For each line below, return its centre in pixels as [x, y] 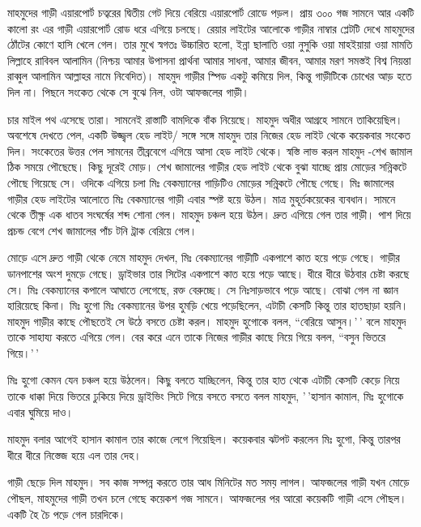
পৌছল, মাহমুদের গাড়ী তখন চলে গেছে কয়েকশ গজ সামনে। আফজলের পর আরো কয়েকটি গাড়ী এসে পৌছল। [207, 498]
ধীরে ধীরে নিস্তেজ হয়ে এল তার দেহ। [74, 454]
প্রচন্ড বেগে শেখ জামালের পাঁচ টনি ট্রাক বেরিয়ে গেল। [102, 230]
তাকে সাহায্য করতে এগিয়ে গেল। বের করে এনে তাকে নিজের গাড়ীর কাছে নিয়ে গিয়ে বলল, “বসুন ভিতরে [197, 337]
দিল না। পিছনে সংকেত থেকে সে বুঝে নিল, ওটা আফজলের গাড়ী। [129, 91]
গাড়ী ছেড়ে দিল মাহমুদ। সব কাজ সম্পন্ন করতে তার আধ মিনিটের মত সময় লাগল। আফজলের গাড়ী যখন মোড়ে [208, 482]
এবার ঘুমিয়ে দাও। [40, 411]
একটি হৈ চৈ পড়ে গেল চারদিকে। [67, 514]
